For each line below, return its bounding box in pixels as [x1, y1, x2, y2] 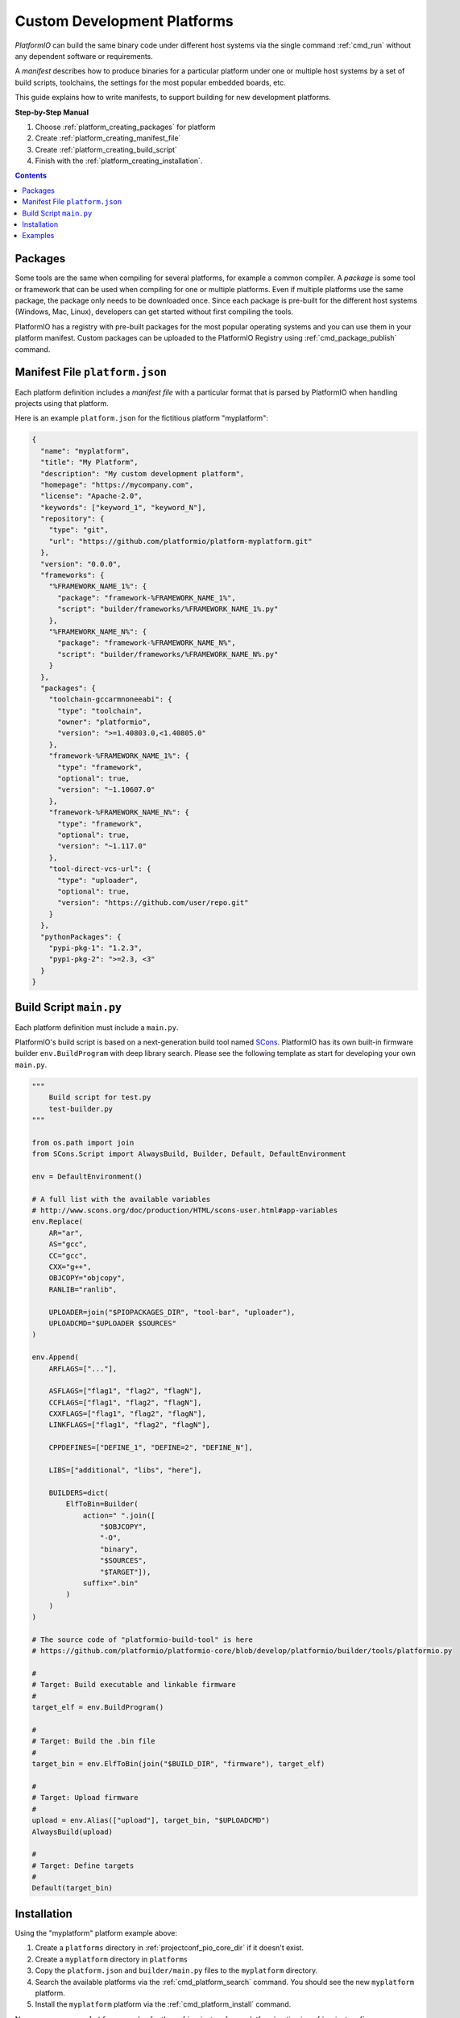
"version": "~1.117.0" [57, 842, 147, 851]
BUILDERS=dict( [48, 1488, 109, 1497]
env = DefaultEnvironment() [31, 1171, 143, 1181]
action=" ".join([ [82, 1510, 156, 1520]
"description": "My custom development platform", [40, 469, 245, 478]
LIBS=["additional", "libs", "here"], [48, 1466, 202, 1475]
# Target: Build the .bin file [31, 1736, 156, 1746]
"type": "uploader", [57, 876, 139, 885]
